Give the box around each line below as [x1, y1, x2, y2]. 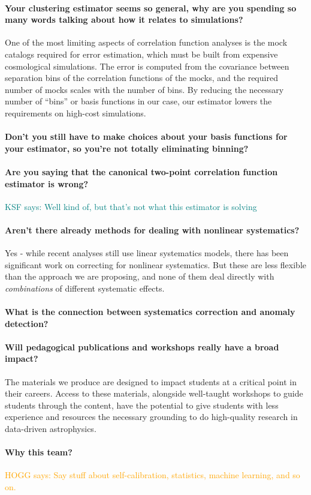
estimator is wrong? [5, 177, 89, 190]
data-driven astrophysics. [5, 422, 96, 435]
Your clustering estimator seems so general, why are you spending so [5, 1, 297, 14]
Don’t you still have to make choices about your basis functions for [5, 130, 288, 143]
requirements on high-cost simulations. [5, 106, 146, 119]
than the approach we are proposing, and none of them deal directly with [5, 270, 274, 283]
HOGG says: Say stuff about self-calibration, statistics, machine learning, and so [5, 469, 300, 481]
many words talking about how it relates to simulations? [5, 13, 243, 26]
